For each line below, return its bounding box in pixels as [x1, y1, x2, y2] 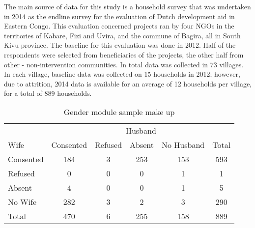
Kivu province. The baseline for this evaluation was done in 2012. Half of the [4, 40, 236, 50]
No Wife [8, 196, 37, 207]
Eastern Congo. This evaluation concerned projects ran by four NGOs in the [4, 21, 234, 31]
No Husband [162, 139, 205, 150]
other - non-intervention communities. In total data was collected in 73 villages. [4, 59, 244, 69]
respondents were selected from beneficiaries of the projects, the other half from [4, 49, 244, 59]
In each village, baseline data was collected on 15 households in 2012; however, [4, 69, 240, 79]
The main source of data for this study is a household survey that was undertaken [4, 1, 251, 11]
